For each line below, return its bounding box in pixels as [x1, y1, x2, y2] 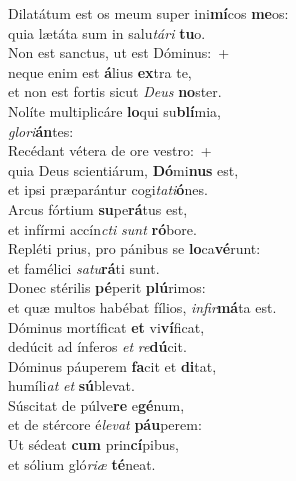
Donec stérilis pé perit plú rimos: [8, 277, 206, 298]
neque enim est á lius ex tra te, [8, 61, 192, 82]
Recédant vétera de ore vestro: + [8, 140, 212, 161]
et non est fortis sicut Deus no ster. [8, 81, 222, 102]
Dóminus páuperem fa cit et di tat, [8, 355, 217, 376]
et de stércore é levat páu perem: [8, 414, 202, 435]
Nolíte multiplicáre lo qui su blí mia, [8, 100, 221, 121]
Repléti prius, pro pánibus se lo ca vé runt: [8, 238, 261, 259]
